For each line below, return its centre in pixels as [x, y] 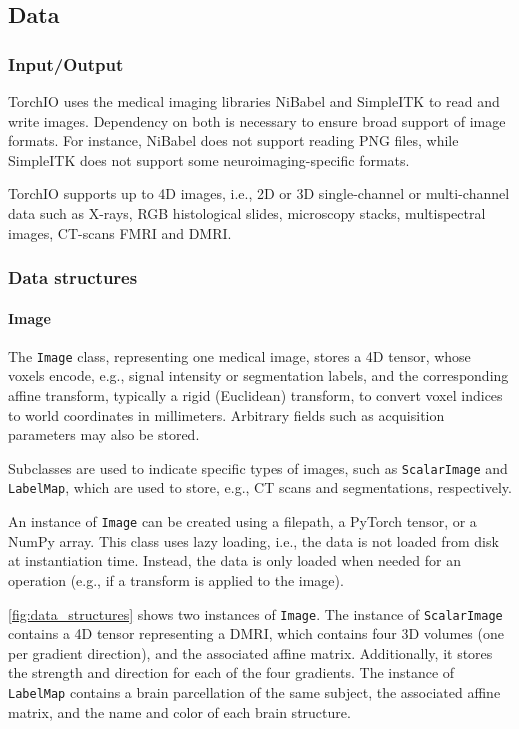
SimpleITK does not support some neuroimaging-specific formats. [209, 159]
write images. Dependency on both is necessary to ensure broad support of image [257, 120]
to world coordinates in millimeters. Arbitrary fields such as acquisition [226, 414]
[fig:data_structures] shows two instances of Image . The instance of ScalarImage [255, 613]
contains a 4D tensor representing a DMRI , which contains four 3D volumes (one [256, 633]
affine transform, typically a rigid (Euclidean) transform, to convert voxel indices [255, 395]
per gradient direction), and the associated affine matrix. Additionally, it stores [250, 652]
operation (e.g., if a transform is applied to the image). [176, 579]
